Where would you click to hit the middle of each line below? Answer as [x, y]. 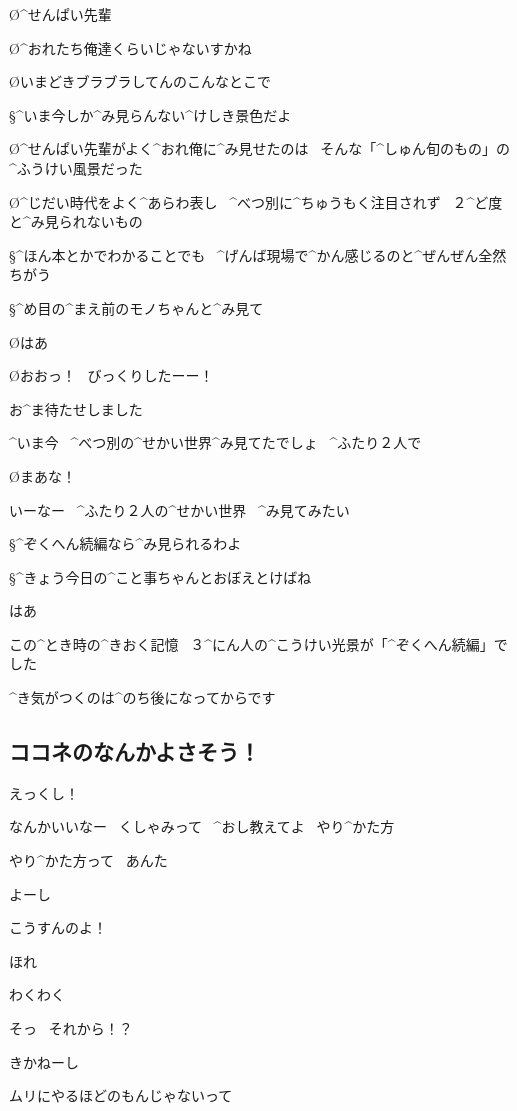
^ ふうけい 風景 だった [76, 167]
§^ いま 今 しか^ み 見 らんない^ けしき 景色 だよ [150, 114]
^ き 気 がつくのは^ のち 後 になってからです [142, 697]
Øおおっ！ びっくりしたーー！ [111, 375]
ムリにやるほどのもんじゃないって [121, 1095]
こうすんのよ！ [58, 927]
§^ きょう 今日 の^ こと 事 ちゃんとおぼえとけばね [160, 576]
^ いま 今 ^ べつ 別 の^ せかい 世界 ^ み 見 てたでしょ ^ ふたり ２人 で [215, 442]
